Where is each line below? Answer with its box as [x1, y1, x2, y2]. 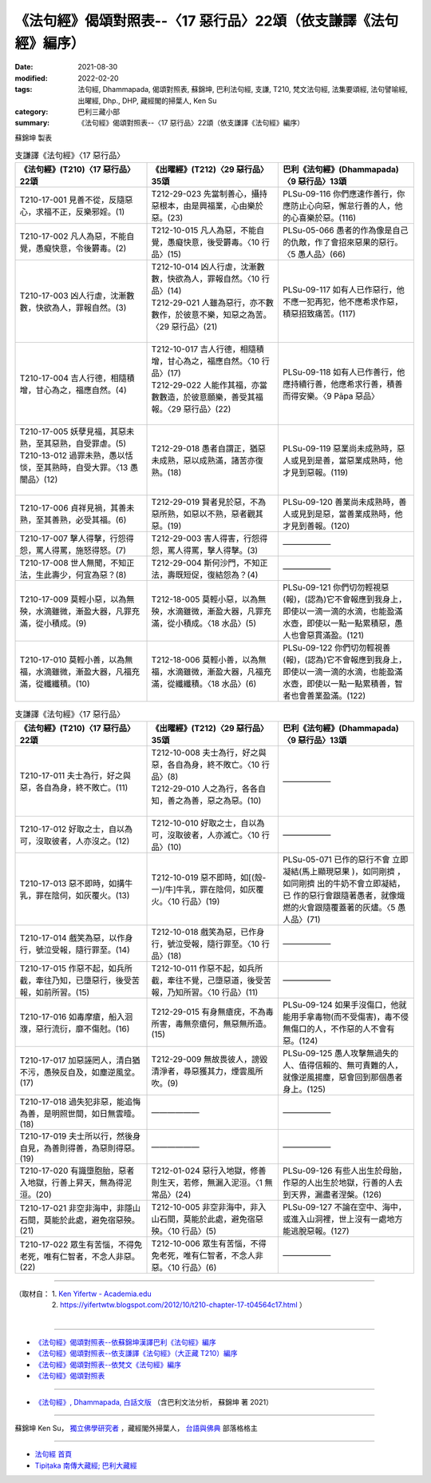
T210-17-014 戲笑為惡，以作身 [19, 932, 133, 943]
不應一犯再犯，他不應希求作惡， [283, 296, 403, 308]
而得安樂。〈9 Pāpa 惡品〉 [283, 391, 380, 402]
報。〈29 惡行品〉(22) [151, 404, 231, 415]
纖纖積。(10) [43, 678, 91, 690]
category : [14, 106, 49, 116]
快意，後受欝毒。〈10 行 [183, 237, 271, 248]
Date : [14, 62, 34, 72]
